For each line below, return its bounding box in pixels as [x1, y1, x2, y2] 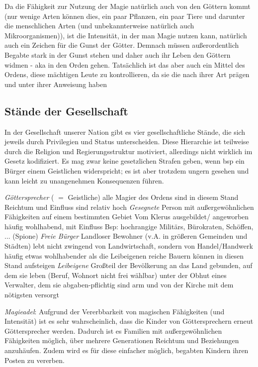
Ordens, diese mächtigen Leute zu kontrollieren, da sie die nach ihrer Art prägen [4, 69, 250, 80]
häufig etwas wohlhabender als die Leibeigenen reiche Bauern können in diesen [4, 250, 244, 261]
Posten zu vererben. [4, 355, 65, 365]
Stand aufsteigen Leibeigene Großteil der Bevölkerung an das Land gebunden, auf [4, 260, 253, 271]
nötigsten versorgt [4, 289, 59, 300]
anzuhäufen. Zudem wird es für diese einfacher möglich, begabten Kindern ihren [4, 345, 249, 356]
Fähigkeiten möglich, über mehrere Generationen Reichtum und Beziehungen [4, 335, 239, 346]
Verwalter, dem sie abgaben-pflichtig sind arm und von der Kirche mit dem [4, 279, 234, 290]
